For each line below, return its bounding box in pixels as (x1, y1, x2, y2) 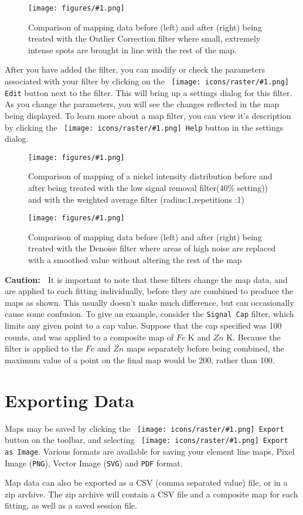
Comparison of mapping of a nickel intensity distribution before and (28, 170, 273, 182)
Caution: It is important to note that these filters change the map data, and (5, 273, 288, 285)
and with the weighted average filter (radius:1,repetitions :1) (28, 193, 244, 205)
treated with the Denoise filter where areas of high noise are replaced (28, 242, 276, 254)
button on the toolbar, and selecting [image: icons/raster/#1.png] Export (5, 434, 288, 446)
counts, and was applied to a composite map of (5, 330, 173, 343)
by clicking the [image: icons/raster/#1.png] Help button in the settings (5, 121, 284, 133)
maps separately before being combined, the (126, 342, 284, 354)
